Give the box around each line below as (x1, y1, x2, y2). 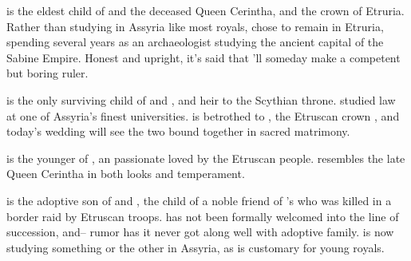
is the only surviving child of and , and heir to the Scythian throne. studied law (6, 91, 396, 108)
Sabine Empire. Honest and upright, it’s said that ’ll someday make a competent (6, 49, 401, 65)
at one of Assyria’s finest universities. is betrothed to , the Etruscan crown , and (6, 107, 400, 124)
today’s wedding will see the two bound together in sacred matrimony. (6, 123, 350, 140)
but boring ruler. (6, 65, 89, 81)
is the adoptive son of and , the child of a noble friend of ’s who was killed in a (6, 192, 392, 208)
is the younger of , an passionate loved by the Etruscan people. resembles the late (6, 149, 405, 166)
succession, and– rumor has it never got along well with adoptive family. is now (6, 223, 394, 240)
